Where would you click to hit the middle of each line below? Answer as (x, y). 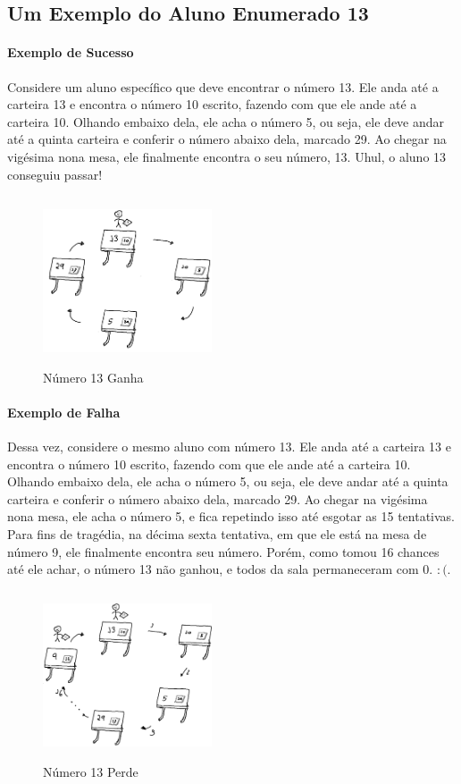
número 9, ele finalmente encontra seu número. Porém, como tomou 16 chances (223, 551)
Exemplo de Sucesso (71, 52)
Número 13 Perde (91, 772)
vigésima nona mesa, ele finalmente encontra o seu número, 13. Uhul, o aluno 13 (227, 156)
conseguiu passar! (55, 174)
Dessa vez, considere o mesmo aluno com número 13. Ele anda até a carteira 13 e (229, 447)
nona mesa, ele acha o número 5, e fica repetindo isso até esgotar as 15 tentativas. (231, 516)
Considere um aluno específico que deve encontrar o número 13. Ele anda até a (223, 86)
